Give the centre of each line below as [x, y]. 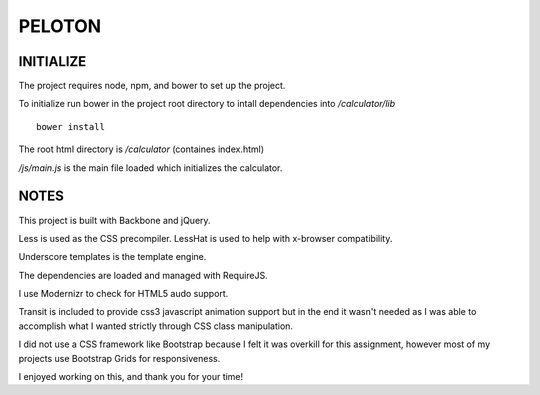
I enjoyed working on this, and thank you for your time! [131, 377]
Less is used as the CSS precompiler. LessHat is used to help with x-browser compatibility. [205, 238]
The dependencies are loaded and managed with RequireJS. [143, 275]
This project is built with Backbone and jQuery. [114, 220]
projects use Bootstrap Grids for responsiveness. [119, 358]
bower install [70, 126]
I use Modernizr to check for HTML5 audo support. [123, 294]
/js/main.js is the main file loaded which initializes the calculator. [150, 167]
